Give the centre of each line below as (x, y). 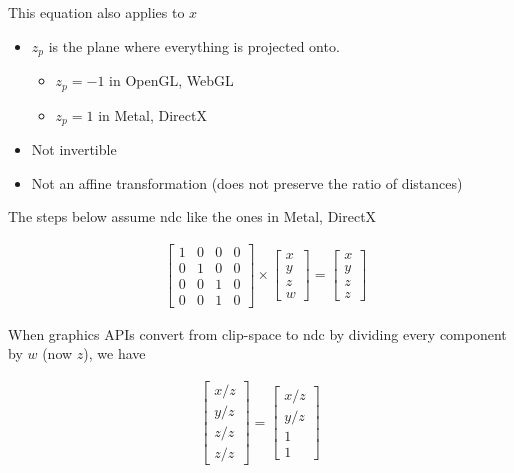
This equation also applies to (96, 12)
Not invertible (74, 148)
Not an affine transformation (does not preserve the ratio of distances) (247, 182)
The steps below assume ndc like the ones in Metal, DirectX (192, 216)
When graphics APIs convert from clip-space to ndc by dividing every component (257, 333)
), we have (114, 353)
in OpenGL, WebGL (171, 80)
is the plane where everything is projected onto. (194, 45)
